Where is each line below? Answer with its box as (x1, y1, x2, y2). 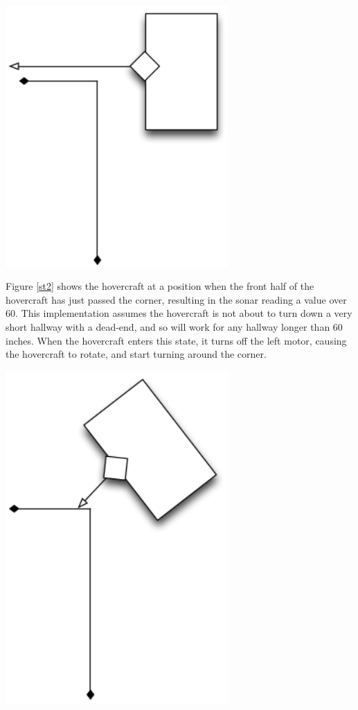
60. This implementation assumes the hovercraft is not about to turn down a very (6, 306, 352, 320)
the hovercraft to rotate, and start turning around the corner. (6, 347, 267, 361)
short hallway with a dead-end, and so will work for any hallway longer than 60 (6, 320, 343, 334)
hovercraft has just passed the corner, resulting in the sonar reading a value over (6, 292, 347, 306)
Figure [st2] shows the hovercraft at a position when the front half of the (6, 279, 314, 293)
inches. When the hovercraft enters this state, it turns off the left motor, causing (6, 333, 347, 347)
